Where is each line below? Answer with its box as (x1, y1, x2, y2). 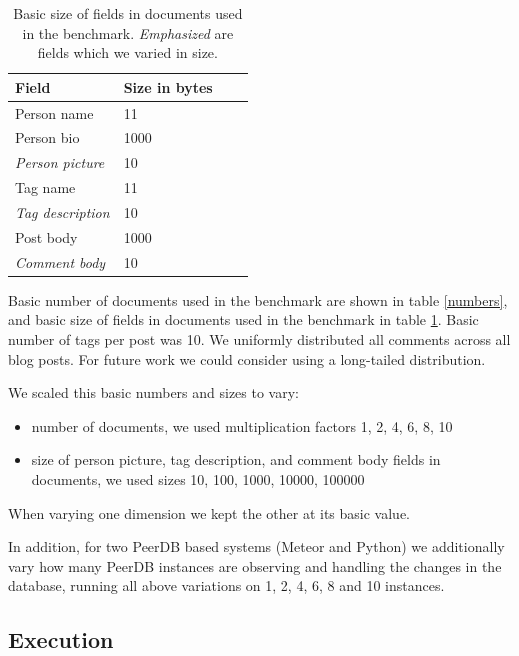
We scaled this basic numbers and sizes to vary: (8, 382, 300, 403)
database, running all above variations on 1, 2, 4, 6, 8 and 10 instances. (8, 575, 445, 596)
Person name (15, 102, 94, 123)
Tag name (15, 177, 76, 198)
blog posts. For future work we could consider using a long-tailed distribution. (8, 348, 486, 369)
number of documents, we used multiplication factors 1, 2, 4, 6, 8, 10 (31, 415, 453, 436)
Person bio (15, 127, 80, 148)
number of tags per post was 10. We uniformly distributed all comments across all (8, 328, 511, 349)
